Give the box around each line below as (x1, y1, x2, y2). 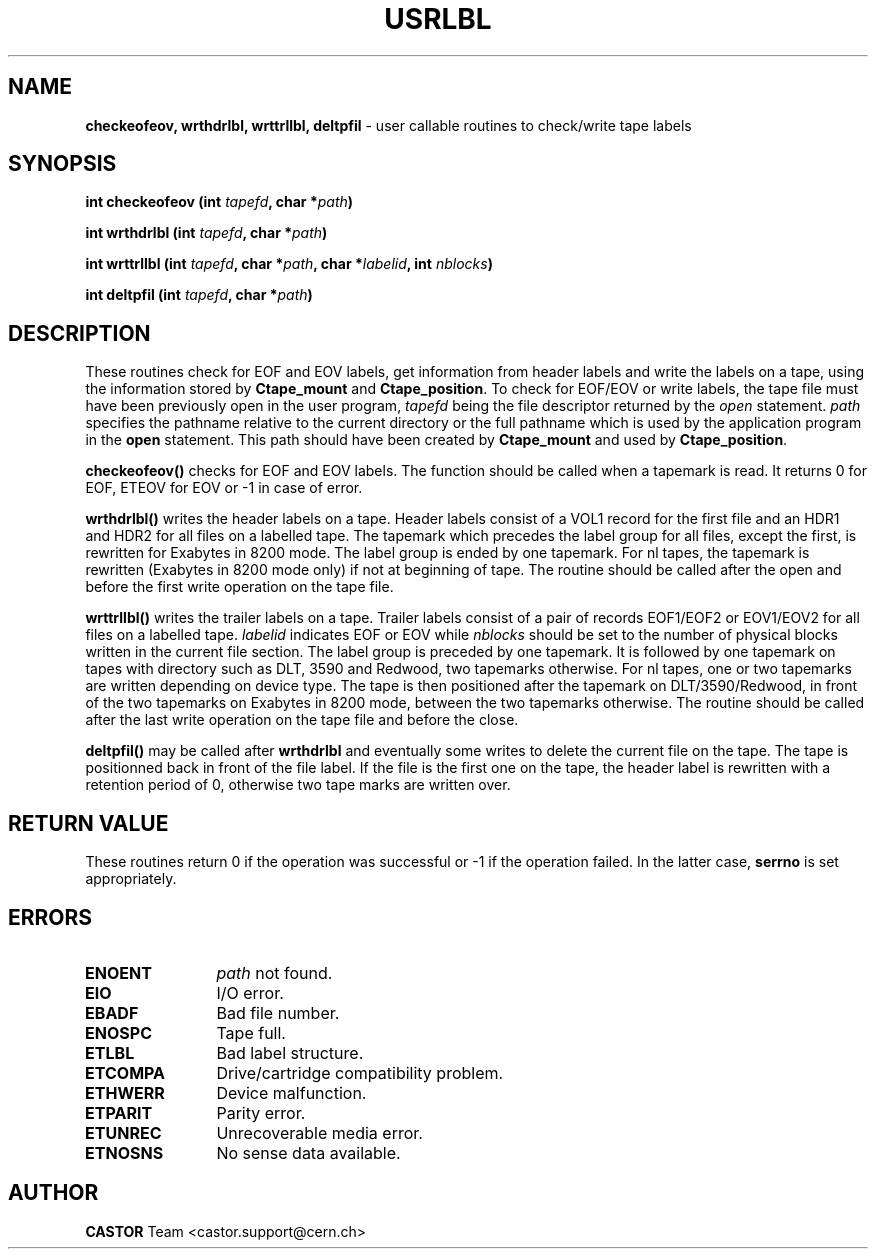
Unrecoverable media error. (216, 1122, 423, 1143)
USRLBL (384, 2, 492, 36)
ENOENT (85, 962, 152, 983)
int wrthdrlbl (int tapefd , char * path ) (85, 224, 328, 242)
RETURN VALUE (8, 810, 169, 836)
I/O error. (216, 982, 284, 1003)
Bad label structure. (216, 1042, 364, 1063)
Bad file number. (216, 1002, 340, 1023)
